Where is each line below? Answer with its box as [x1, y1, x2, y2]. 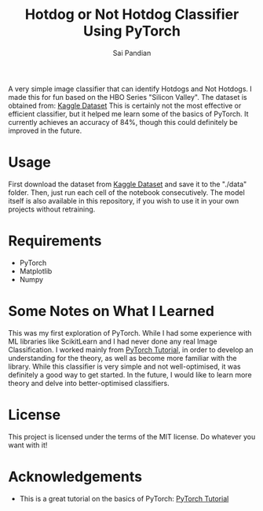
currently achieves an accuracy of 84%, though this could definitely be [8, 117, 238, 127]
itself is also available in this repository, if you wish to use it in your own [8, 196, 239, 205]
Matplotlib [19, 266, 53, 276]
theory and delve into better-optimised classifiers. [8, 378, 170, 388]
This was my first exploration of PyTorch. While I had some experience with [8, 328, 253, 337]
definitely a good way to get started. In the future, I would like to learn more [8, 369, 253, 379]
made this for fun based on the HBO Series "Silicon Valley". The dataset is [8, 92, 247, 101]
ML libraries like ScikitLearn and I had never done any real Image [8, 336, 217, 346]
